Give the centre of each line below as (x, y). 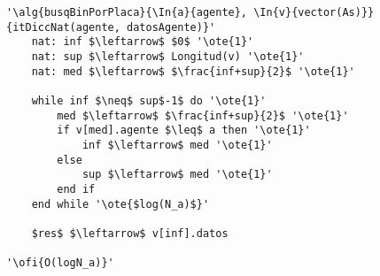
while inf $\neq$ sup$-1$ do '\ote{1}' (149, 100)
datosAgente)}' (171, 27)
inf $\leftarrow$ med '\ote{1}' (177, 145)
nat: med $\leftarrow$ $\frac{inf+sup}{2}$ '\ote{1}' (193, 71)
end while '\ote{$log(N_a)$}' (120, 204)
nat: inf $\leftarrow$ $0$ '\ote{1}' (143, 42)
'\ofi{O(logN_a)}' (60, 263)
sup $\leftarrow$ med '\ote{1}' (177, 175)
